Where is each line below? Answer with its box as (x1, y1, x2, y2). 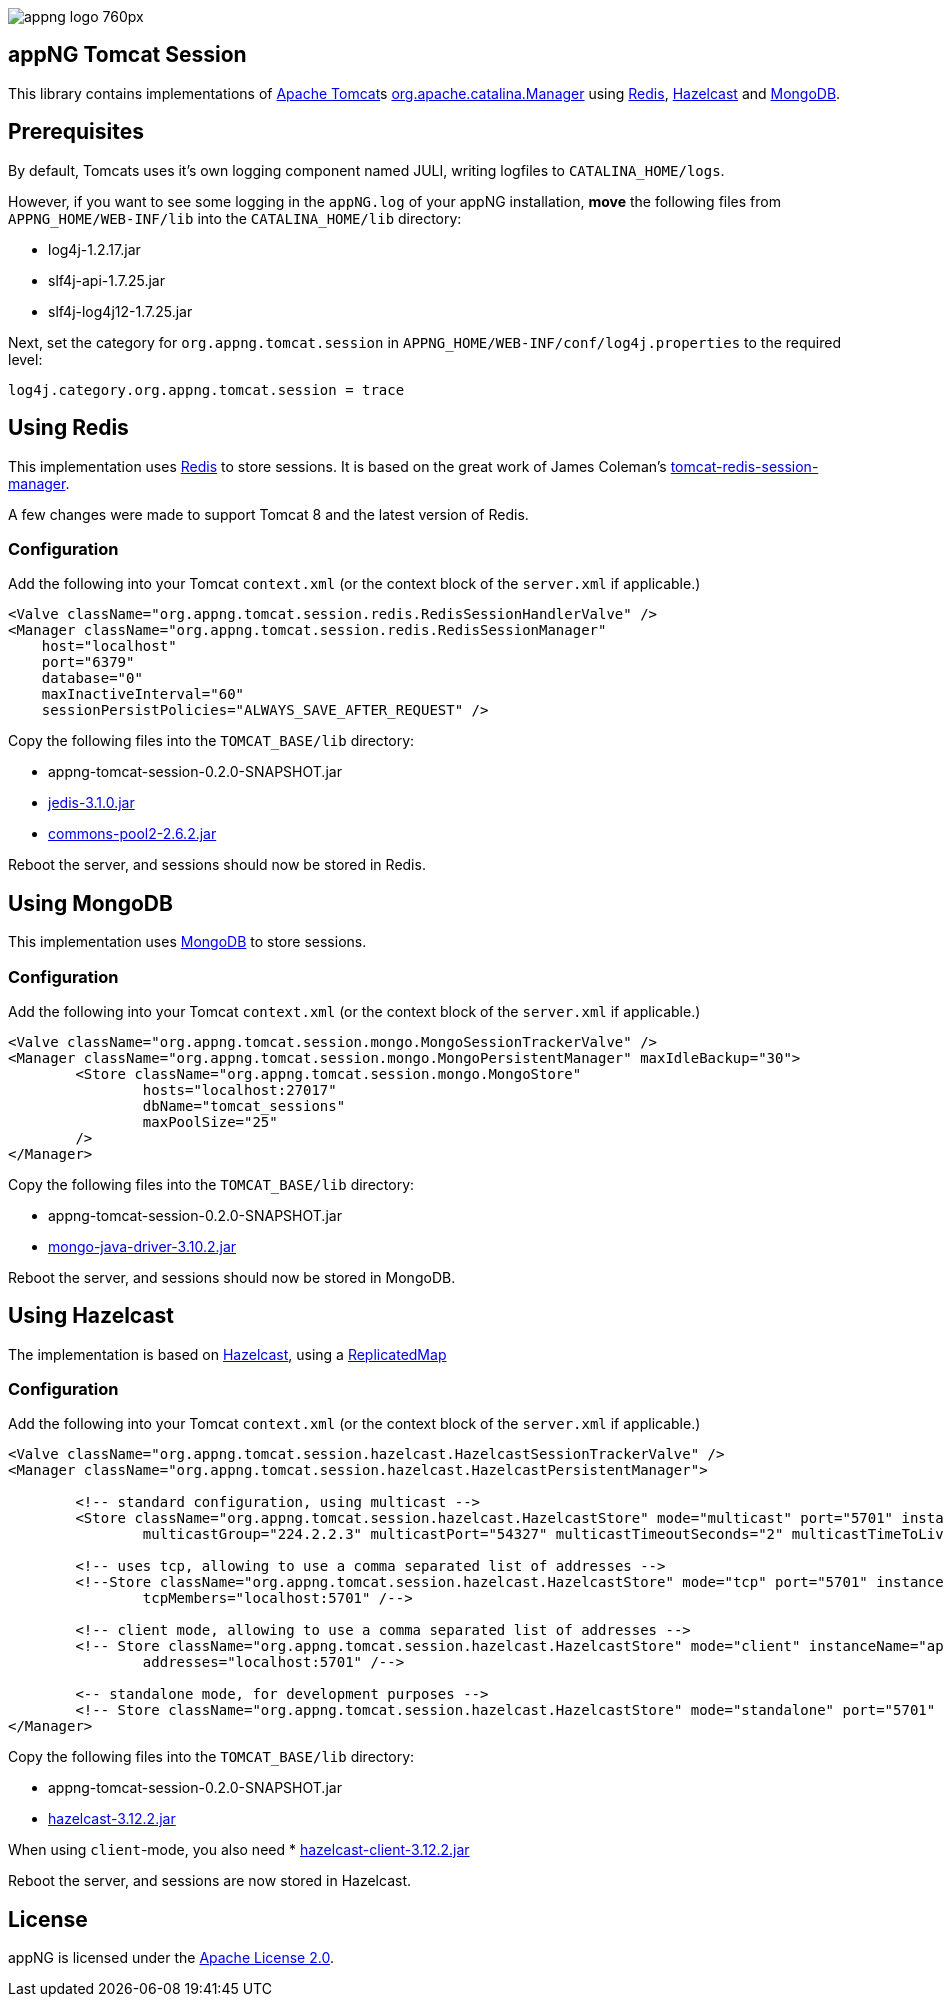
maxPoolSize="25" (142, 1113, 278, 1130)
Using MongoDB (8, 890, 173, 916)
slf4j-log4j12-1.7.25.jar (48, 302, 193, 320)
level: (8, 350, 43, 368)
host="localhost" (41, 638, 177, 655)
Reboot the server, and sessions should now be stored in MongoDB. (8, 1268, 456, 1286)
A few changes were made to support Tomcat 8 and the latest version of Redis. (8, 505, 529, 523)
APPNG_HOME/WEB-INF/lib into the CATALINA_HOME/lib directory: (8, 209, 462, 227)
